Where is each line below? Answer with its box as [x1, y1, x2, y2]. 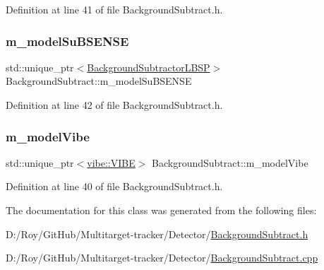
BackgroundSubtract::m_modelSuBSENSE [6, 74, 192, 88]
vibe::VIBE [87, 155, 136, 170]
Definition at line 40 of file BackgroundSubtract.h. [6, 179, 223, 194]
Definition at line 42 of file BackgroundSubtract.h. [6, 98, 223, 112]
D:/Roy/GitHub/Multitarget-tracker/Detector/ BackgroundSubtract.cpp [6, 250, 318, 265]
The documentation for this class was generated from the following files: [6, 203, 317, 217]
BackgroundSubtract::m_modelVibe [152, 155, 308, 170]
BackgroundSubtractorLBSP [87, 59, 210, 74]
